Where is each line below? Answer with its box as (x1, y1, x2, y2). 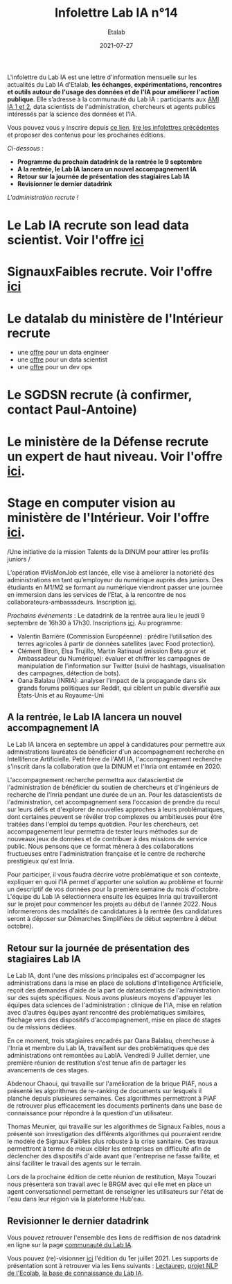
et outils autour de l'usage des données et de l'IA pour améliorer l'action (7, 87, 220, 96)
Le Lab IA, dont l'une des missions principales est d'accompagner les (7, 972, 206, 980)
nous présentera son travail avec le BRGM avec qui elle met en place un (7, 1180, 212, 1188)
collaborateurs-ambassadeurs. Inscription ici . (7, 598, 137, 606)
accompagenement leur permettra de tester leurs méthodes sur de (7, 827, 198, 836)
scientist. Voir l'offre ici (7, 233, 144, 248)
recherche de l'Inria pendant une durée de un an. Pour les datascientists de (7, 791, 222, 799)
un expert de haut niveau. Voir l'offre (7, 448, 223, 464)
